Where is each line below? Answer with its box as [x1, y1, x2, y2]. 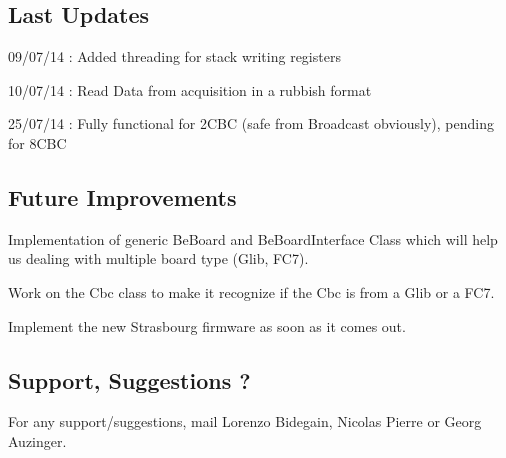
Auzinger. [8, 430, 67, 451]
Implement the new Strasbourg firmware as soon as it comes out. [8, 315, 406, 336]
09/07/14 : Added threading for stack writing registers [8, 46, 341, 67]
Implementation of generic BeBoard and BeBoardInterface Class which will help [8, 228, 498, 249]
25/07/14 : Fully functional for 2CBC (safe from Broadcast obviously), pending [8, 113, 494, 134]
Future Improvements [8, 181, 237, 212]
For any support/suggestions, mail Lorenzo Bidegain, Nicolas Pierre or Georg [8, 411, 482, 432]
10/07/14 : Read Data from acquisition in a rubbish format [8, 79, 372, 100]
